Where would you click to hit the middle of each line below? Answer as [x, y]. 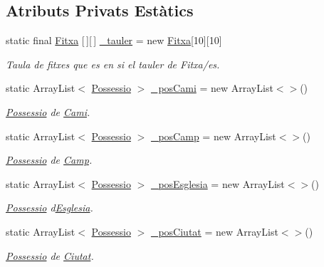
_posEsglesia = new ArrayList [218, 183]
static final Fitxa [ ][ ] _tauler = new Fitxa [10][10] [114, 40]
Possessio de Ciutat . [50, 255]
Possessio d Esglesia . [49, 208]
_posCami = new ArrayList [212, 88]
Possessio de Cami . [48, 111]
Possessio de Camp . [49, 160]
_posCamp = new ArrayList [213, 136]
